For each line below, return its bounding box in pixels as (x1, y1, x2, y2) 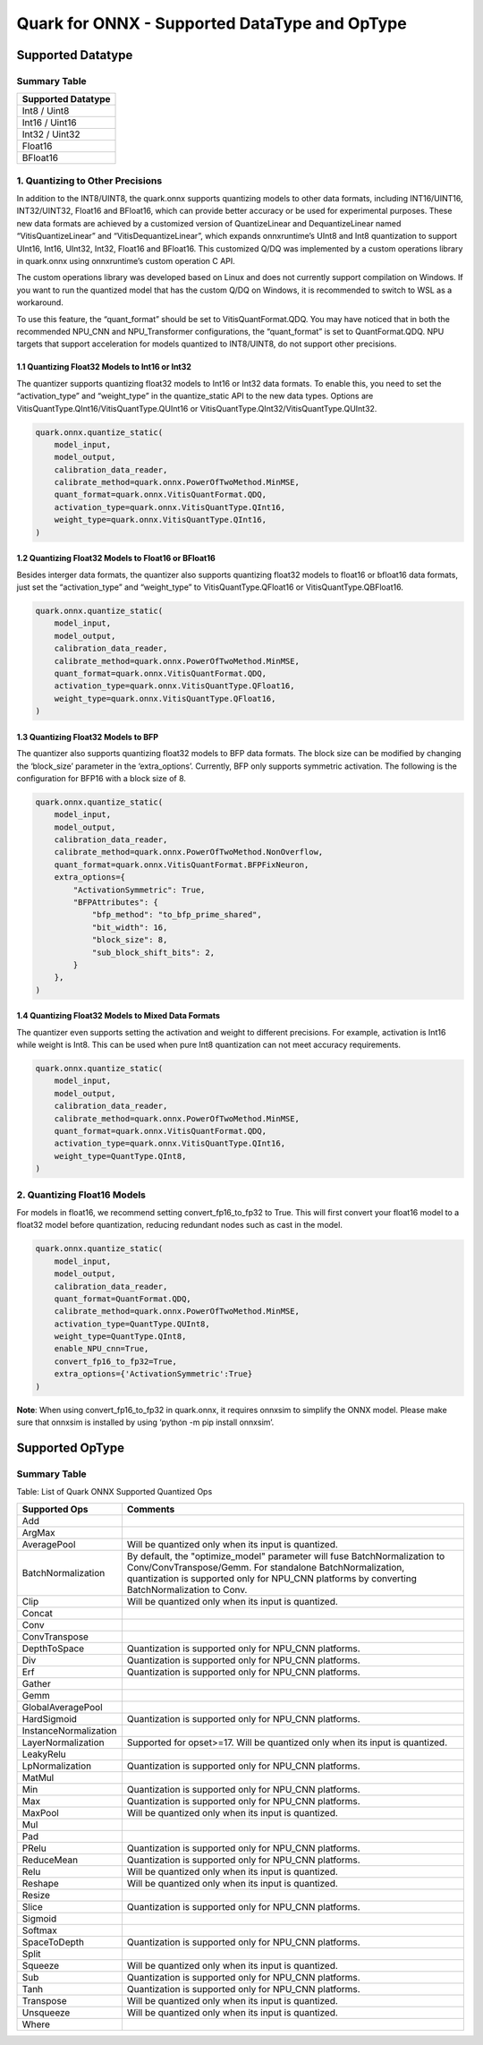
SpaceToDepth (21, 1936, 85, 1948)
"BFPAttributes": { (72, 898, 158, 907)
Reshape (21, 1877, 60, 1889)
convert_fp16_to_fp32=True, (54, 1356, 178, 1367)
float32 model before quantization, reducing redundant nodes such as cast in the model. (16, 1220, 343, 1231)
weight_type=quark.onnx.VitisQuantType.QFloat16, (54, 694, 276, 703)
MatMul (21, 1771, 55, 1784)
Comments (126, 1503, 175, 1515)
